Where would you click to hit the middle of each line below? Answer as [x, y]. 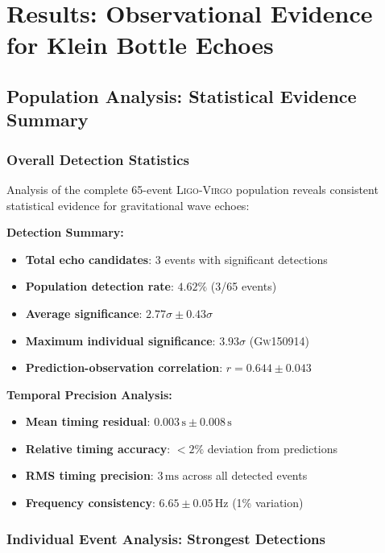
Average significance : [84, 313]
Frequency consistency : [90, 503]
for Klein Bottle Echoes [140, 45]
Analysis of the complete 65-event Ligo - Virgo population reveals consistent [192, 189]
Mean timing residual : [88, 421]
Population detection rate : [99, 286]
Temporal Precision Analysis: [89, 394]
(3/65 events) [244, 286]
